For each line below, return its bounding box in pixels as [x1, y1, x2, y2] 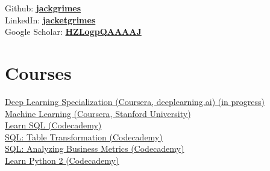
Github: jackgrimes [5, 2, 81, 14]
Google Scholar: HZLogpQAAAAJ [5, 25, 142, 38]
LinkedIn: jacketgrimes [5, 13, 96, 26]
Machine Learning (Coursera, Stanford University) [5, 107, 191, 119]
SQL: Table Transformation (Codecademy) [5, 130, 163, 143]
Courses [5, 60, 72, 85]
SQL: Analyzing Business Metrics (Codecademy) [5, 142, 184, 155]
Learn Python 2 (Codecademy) [5, 154, 119, 166]
